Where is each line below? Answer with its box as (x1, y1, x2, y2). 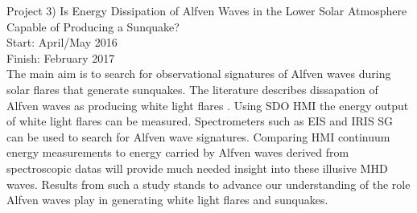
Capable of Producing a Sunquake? (6, 18, 180, 35)
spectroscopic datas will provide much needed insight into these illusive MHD (6, 159, 388, 176)
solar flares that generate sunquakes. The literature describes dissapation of (6, 80, 378, 97)
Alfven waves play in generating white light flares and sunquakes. (6, 191, 328, 208)
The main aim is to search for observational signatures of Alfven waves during (6, 65, 391, 82)
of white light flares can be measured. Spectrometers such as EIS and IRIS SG (6, 113, 394, 129)
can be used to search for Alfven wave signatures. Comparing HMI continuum (6, 128, 390, 145)
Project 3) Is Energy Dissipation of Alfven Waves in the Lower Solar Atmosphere (6, 2, 407, 18)
